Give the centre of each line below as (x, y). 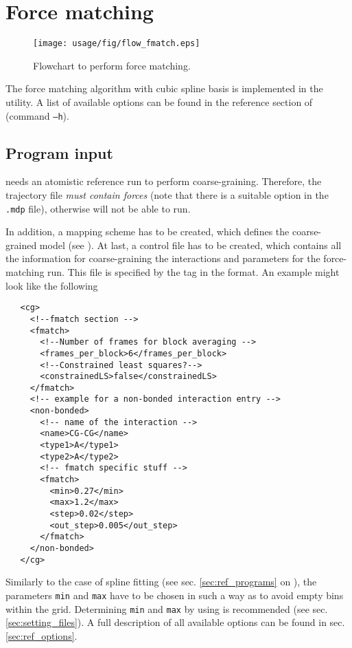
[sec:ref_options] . (42, 635)
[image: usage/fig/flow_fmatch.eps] (117, 44)
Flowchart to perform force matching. (112, 65)
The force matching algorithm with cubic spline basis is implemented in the (164, 88)
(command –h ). (37, 115)
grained (21, 245)
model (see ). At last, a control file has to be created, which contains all (190, 245)
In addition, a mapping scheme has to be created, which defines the (148, 231)
